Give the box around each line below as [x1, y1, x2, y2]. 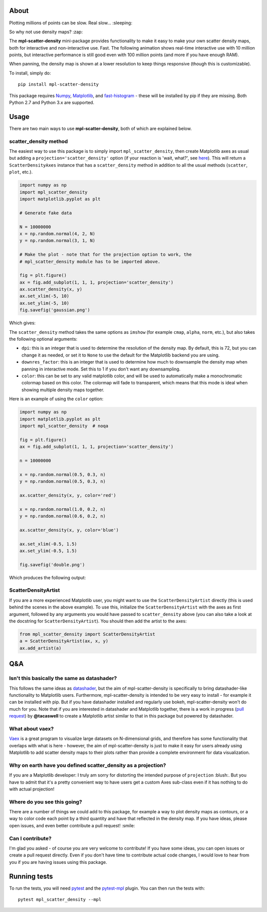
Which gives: [9, 320, 36, 326]
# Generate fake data [19, 210, 72, 216]
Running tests [9, 872, 53, 880]
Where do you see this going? [9, 798, 83, 805]
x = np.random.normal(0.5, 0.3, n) [19, 472, 106, 477]
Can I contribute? [9, 835, 52, 842]
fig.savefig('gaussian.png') [19, 307, 90, 313]
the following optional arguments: [9, 336, 78, 342]
